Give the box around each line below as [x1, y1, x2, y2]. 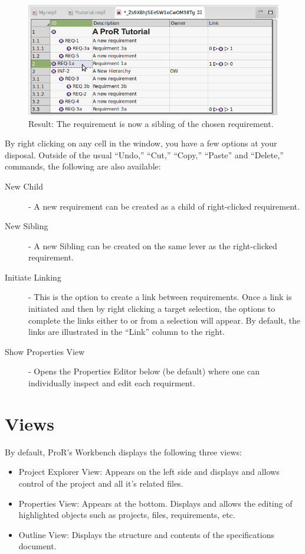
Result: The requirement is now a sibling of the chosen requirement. [28, 117, 274, 129]
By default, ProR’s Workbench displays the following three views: [5, 445, 242, 458]
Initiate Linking [5, 271, 61, 283]
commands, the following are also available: [5, 160, 161, 172]
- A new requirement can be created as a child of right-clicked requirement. [28, 200, 300, 212]
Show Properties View [5, 345, 85, 357]
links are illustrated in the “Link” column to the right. [28, 325, 225, 338]
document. [18, 540, 57, 552]
